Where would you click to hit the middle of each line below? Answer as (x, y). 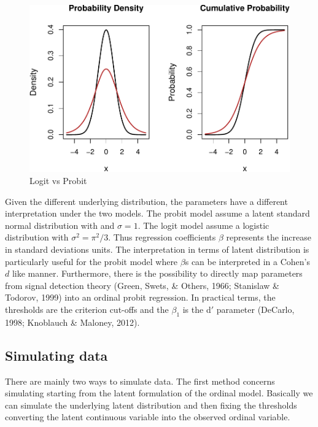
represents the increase (269, 237)
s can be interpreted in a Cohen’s (247, 261)
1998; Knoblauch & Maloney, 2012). (72, 322)
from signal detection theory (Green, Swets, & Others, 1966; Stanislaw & (142, 285)
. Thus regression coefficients (162, 237)
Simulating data (56, 355)
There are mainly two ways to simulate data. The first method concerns (140, 381)
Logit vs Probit (58, 181)
